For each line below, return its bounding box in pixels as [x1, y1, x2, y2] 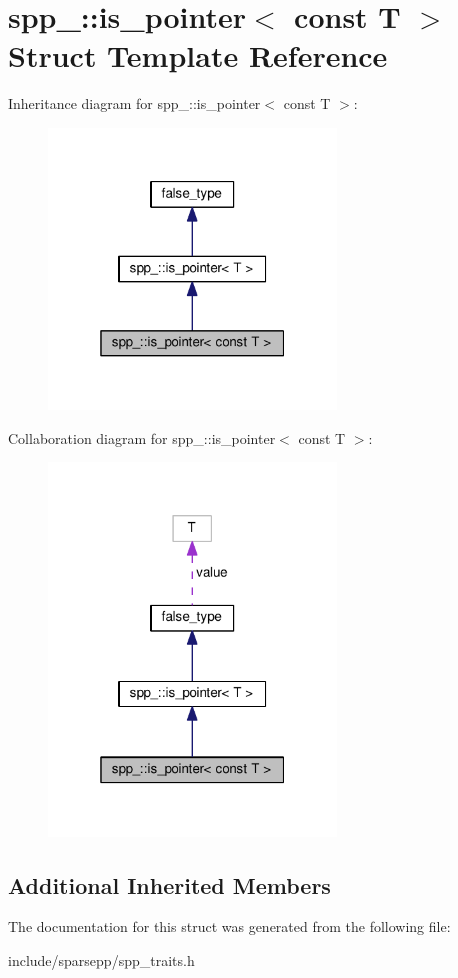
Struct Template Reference [8, 35, 388, 76]
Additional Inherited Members [8, 869, 331, 900]
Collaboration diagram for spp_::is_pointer [8, 427, 276, 448]
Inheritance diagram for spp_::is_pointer [8, 93, 261, 114]
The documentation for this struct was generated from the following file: [8, 916, 451, 937]
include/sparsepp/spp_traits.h [8, 950, 195, 971]
